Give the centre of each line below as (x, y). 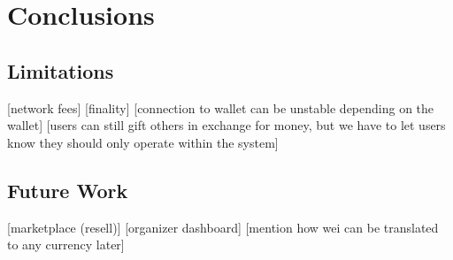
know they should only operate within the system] (143, 142)
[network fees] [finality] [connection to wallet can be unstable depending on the (221, 107)
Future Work (68, 190)
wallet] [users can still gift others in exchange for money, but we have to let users (226, 125)
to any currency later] (66, 245)
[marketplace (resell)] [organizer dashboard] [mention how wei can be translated (223, 227)
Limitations (61, 70)
